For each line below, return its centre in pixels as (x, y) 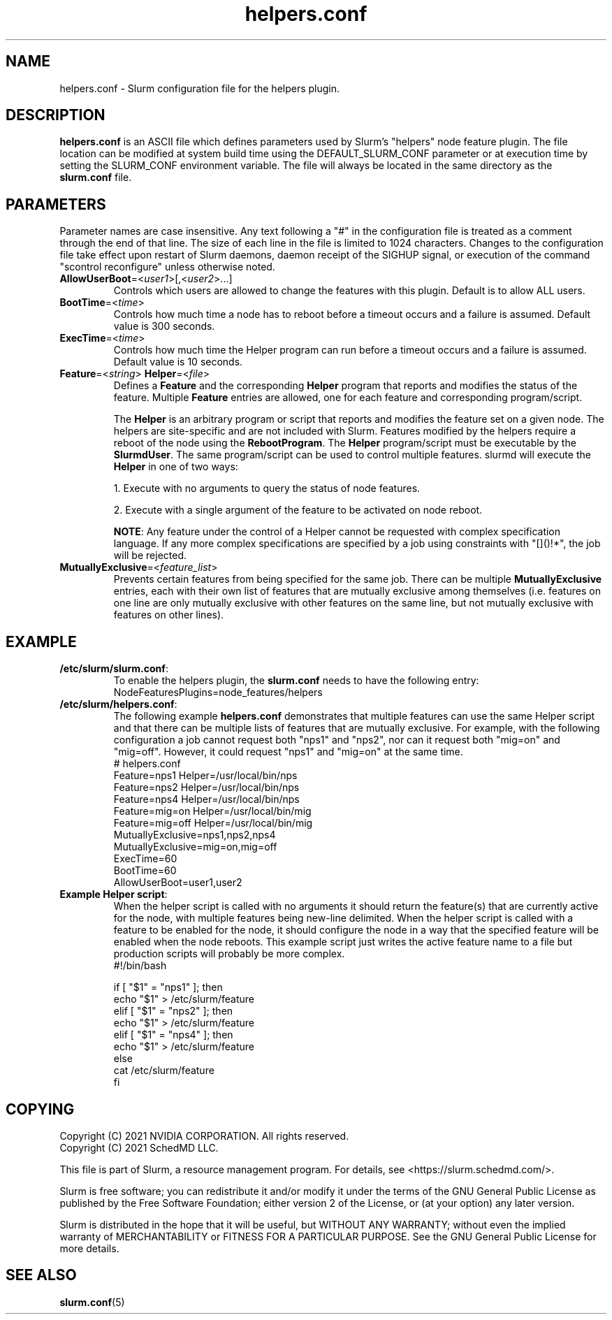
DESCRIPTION (56, 115)
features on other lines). (169, 615)
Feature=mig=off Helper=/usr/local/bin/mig (213, 823)
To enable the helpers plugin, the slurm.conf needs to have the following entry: (296, 681)
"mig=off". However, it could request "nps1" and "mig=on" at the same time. (288, 752)
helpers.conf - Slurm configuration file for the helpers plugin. (200, 88)
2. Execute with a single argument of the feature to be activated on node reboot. (298, 510)
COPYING (40, 1109)
